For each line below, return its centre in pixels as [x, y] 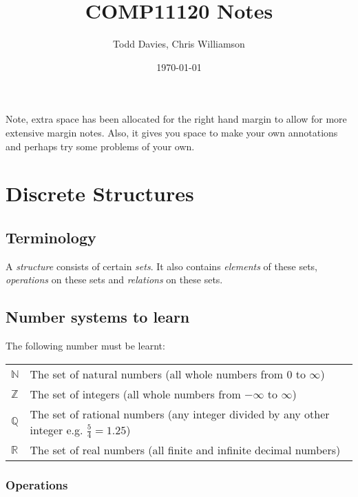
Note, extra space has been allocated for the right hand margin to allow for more [176, 119]
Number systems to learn [98, 317]
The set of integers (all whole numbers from [135, 394]
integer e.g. [56, 429]
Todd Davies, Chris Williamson [179, 44]
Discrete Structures [100, 193]
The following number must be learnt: [85, 346]
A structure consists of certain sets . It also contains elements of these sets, [161, 266]
